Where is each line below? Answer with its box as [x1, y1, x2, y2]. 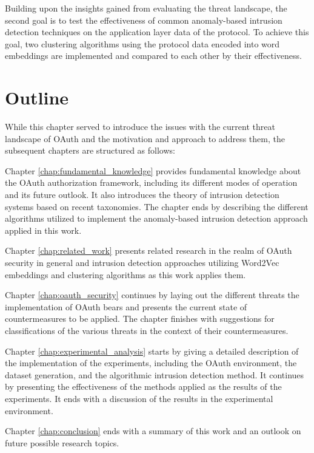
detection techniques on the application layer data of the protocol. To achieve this [5, 26, 309, 38]
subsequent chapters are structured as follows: [5, 144, 175, 157]
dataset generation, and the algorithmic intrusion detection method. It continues [5, 368, 304, 381]
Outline [5, 85, 69, 110]
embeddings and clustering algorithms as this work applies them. [5, 268, 246, 281]
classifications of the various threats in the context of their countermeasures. [5, 324, 289, 336]
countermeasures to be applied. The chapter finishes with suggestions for [5, 312, 275, 325]
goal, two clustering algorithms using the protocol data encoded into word [5, 37, 280, 50]
